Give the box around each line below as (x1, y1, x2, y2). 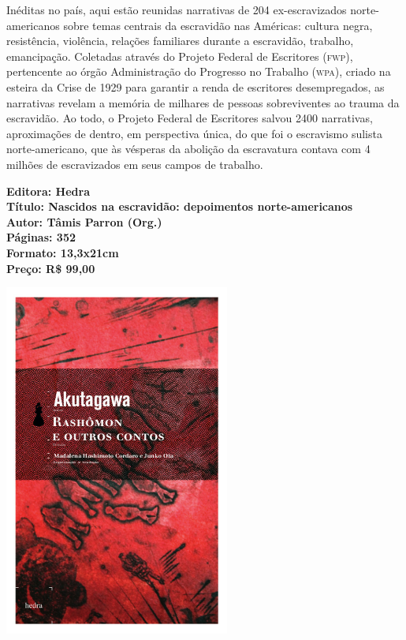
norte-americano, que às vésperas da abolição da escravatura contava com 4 (6, 140, 371, 157)
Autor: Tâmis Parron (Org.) (6, 213, 162, 230)
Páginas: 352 (6, 229, 76, 245)
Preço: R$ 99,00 (6, 260, 95, 276)
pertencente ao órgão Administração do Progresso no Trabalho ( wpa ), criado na (6, 63, 391, 80)
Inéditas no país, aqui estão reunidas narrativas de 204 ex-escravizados (6, 2, 347, 17)
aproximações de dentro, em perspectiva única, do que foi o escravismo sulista (6, 125, 382, 141)
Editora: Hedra (6, 182, 90, 199)
